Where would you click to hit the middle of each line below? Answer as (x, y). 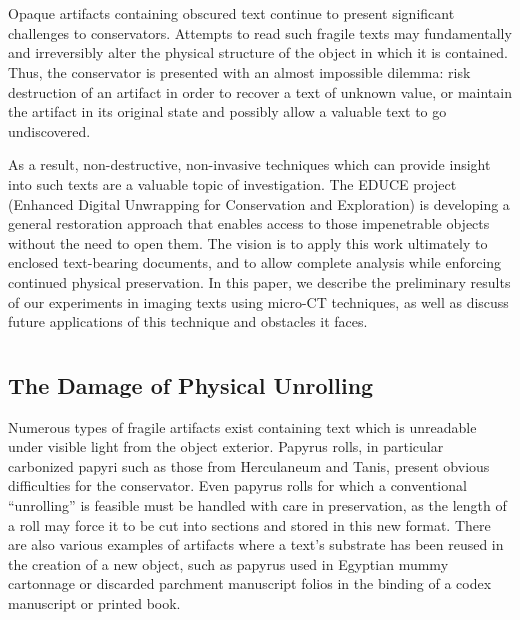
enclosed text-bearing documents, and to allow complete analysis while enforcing (255, 262)
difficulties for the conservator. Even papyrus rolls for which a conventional (237, 485)
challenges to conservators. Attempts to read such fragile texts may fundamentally (260, 32)
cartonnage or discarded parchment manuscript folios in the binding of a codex (250, 583)
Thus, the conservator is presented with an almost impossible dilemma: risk (239, 71)
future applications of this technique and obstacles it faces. (188, 321)
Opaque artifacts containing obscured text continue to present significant (231, 13)
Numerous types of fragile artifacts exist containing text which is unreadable (242, 426)
